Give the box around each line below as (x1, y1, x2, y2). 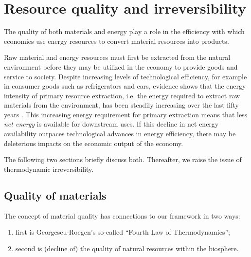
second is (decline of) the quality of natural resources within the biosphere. (15, 243, 239, 253)
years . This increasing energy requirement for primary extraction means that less (4, 109, 248, 119)
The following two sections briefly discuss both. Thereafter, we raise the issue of (4, 154, 242, 165)
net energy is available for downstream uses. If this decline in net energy (4, 119, 219, 129)
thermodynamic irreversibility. (4, 164, 94, 174)
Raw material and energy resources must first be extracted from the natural (4, 52, 231, 62)
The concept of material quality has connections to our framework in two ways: (4, 210, 240, 220)
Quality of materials (4, 187, 107, 202)
